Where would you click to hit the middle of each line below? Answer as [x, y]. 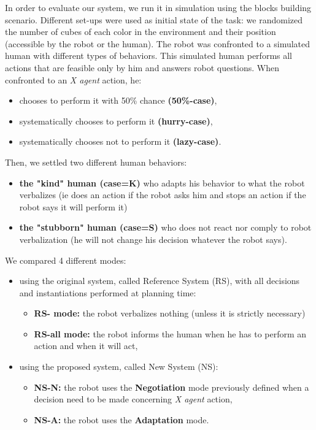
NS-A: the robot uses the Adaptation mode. [121, 419]
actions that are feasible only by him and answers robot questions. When [142, 67]
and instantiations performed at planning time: [108, 292]
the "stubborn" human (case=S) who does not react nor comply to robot [165, 227]
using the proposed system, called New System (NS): [119, 367]
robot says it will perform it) [73, 206]
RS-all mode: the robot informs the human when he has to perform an [170, 333]
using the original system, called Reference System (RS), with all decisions [160, 281]
